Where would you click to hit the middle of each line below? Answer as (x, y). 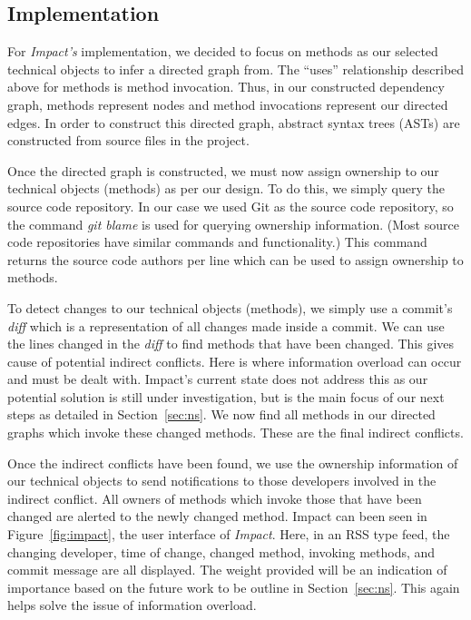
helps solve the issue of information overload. (132, 605)
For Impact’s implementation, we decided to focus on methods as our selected (223, 51)
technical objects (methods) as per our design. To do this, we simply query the (226, 188)
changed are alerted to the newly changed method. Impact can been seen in (217, 516)
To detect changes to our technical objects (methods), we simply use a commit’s (230, 307)
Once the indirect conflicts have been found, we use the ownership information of (233, 463)
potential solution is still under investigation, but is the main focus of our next (226, 396)
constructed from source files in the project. (128, 140)
